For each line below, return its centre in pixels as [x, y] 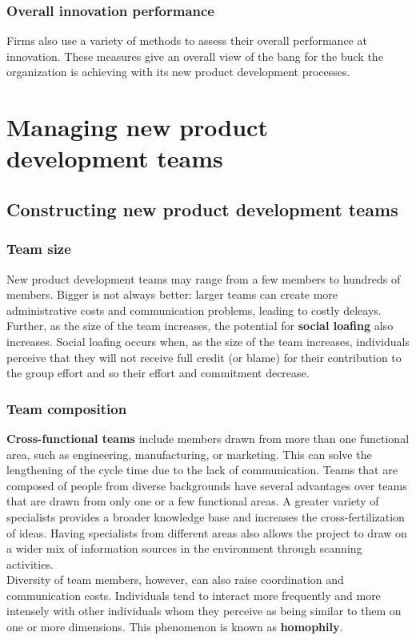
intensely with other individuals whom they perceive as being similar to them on [204, 611]
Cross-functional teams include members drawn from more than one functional [208, 438]
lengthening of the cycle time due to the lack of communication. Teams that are [202, 470]
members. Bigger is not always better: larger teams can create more [172, 294]
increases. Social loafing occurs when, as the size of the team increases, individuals [208, 341]
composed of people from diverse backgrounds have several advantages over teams [207, 485]
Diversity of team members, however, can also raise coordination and [175, 580]
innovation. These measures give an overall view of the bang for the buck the [195, 56]
